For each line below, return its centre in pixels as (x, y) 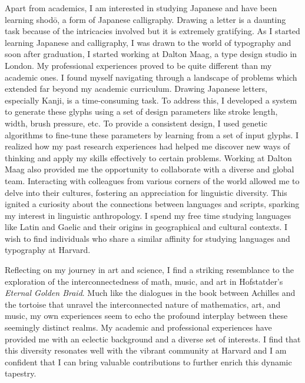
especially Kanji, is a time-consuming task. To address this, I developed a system (151, 100)
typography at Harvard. (48, 250)
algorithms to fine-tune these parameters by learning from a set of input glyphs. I (152, 134)
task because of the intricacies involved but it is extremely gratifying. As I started (152, 31)
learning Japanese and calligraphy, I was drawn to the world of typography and (148, 42)
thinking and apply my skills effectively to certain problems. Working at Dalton (148, 157)
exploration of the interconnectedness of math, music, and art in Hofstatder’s (144, 281)
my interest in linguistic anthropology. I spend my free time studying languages (148, 215)
